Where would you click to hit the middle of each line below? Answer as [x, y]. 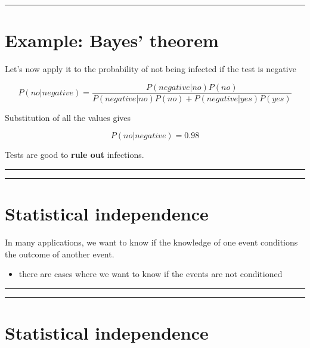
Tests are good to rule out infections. [75, 155]
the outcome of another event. [60, 254]
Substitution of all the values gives [68, 117]
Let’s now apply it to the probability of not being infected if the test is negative [151, 69]
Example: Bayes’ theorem [112, 40]
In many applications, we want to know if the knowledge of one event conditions [151, 242]
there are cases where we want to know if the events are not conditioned [151, 274]
